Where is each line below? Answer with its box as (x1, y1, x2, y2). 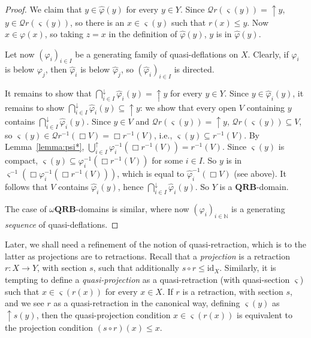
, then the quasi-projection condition (36, 308, 171, 321)
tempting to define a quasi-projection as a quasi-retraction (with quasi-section (5, 273, 290, 285)
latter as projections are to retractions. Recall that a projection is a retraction (5, 249, 291, 262)
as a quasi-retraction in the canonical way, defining (53, 297, 240, 309)
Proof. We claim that (5, 3, 82, 15)
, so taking (44, 28, 83, 40)
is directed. (174, 63, 215, 76)
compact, (5, 153, 38, 166)
